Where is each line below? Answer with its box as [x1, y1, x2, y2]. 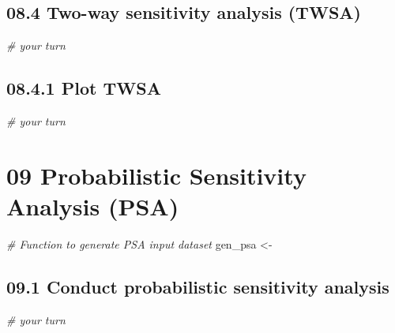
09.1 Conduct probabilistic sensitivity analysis [6, 274, 389, 298]
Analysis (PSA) [6, 189, 179, 222]
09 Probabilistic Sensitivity [6, 159, 307, 191]
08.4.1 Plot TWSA [6, 76, 161, 100]
